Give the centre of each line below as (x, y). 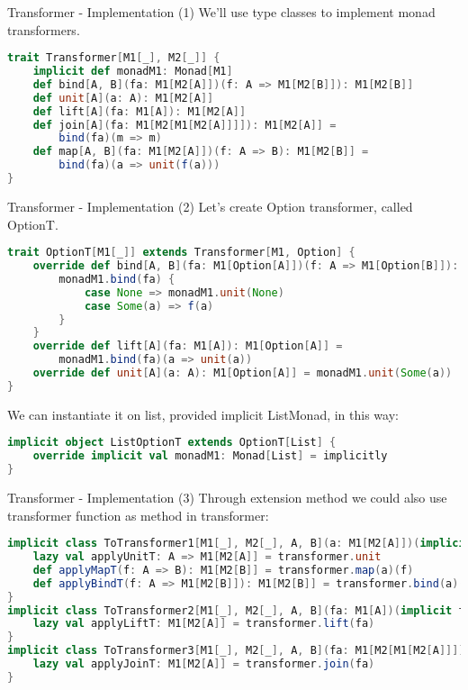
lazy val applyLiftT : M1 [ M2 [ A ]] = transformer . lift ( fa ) (204, 624)
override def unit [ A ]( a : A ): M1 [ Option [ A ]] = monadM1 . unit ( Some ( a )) (243, 373)
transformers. (44, 29)
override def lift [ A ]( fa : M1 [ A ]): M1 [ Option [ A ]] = (188, 346)
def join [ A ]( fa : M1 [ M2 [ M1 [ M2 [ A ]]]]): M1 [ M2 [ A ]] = (184, 125)
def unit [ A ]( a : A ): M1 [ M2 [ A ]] (123, 98)
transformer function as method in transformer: (138, 515)
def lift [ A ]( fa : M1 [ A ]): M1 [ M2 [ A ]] (139, 111)
